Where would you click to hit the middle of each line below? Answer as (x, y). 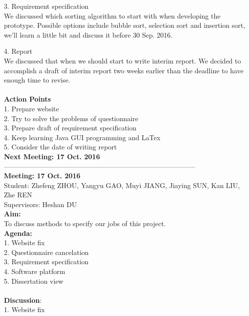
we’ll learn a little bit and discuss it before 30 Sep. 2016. (88, 34)
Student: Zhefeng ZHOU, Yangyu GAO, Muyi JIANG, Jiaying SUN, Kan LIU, (122, 185)
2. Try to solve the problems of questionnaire (71, 118)
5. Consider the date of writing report (61, 147)
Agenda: (18, 233)
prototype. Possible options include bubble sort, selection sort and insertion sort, (125, 25)
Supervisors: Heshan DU (41, 204)
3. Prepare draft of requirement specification (70, 128)
